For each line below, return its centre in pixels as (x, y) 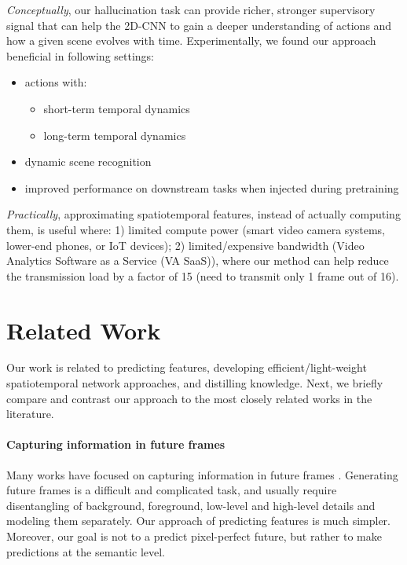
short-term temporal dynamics (117, 108)
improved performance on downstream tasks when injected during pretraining (212, 187)
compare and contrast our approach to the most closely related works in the (189, 398)
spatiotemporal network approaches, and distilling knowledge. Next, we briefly (195, 383)
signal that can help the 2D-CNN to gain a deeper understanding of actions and (199, 25)
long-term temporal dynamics (115, 135)
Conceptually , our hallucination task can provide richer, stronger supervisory (191, 9)
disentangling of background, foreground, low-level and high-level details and (191, 505)
